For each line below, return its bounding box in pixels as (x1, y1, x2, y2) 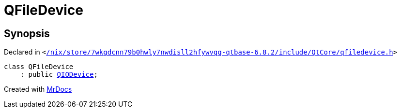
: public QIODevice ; (20, 70, 98, 79)
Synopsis (4, 27, 50, 40)
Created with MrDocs (4, 85, 72, 94)
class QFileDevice (4, 63, 74, 71)
